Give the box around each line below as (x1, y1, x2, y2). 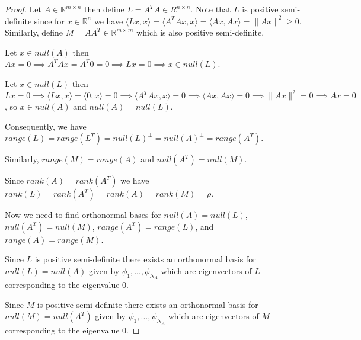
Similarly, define (5, 26, 63, 39)
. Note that (190, 3, 231, 15)
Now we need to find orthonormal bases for (5, 209, 161, 221)
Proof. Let (5, 3, 41, 15)
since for (34, 14, 65, 27)
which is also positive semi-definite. (136, 26, 264, 39)
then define (84, 3, 124, 15)
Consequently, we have (5, 120, 87, 132)
